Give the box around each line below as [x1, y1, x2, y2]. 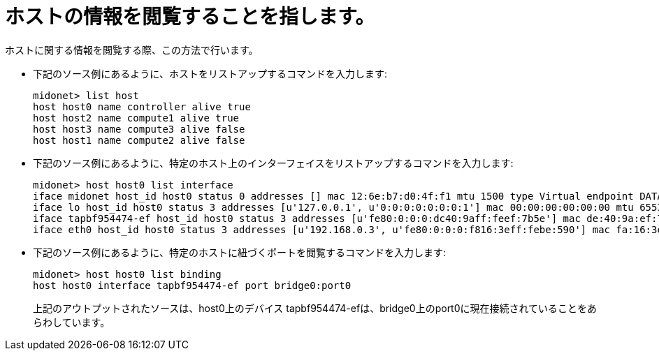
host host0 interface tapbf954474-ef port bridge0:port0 [33, 279, 352, 291]
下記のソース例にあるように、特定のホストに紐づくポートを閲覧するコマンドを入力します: [33, 246, 446, 258]
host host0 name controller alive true [33, 101, 251, 112]
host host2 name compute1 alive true [33, 112, 240, 124]
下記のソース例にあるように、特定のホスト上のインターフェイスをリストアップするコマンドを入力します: [33, 156, 514, 169]
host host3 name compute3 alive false [33, 123, 245, 135]
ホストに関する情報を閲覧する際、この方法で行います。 [5, 43, 259, 56]
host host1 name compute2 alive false [33, 134, 245, 146]
